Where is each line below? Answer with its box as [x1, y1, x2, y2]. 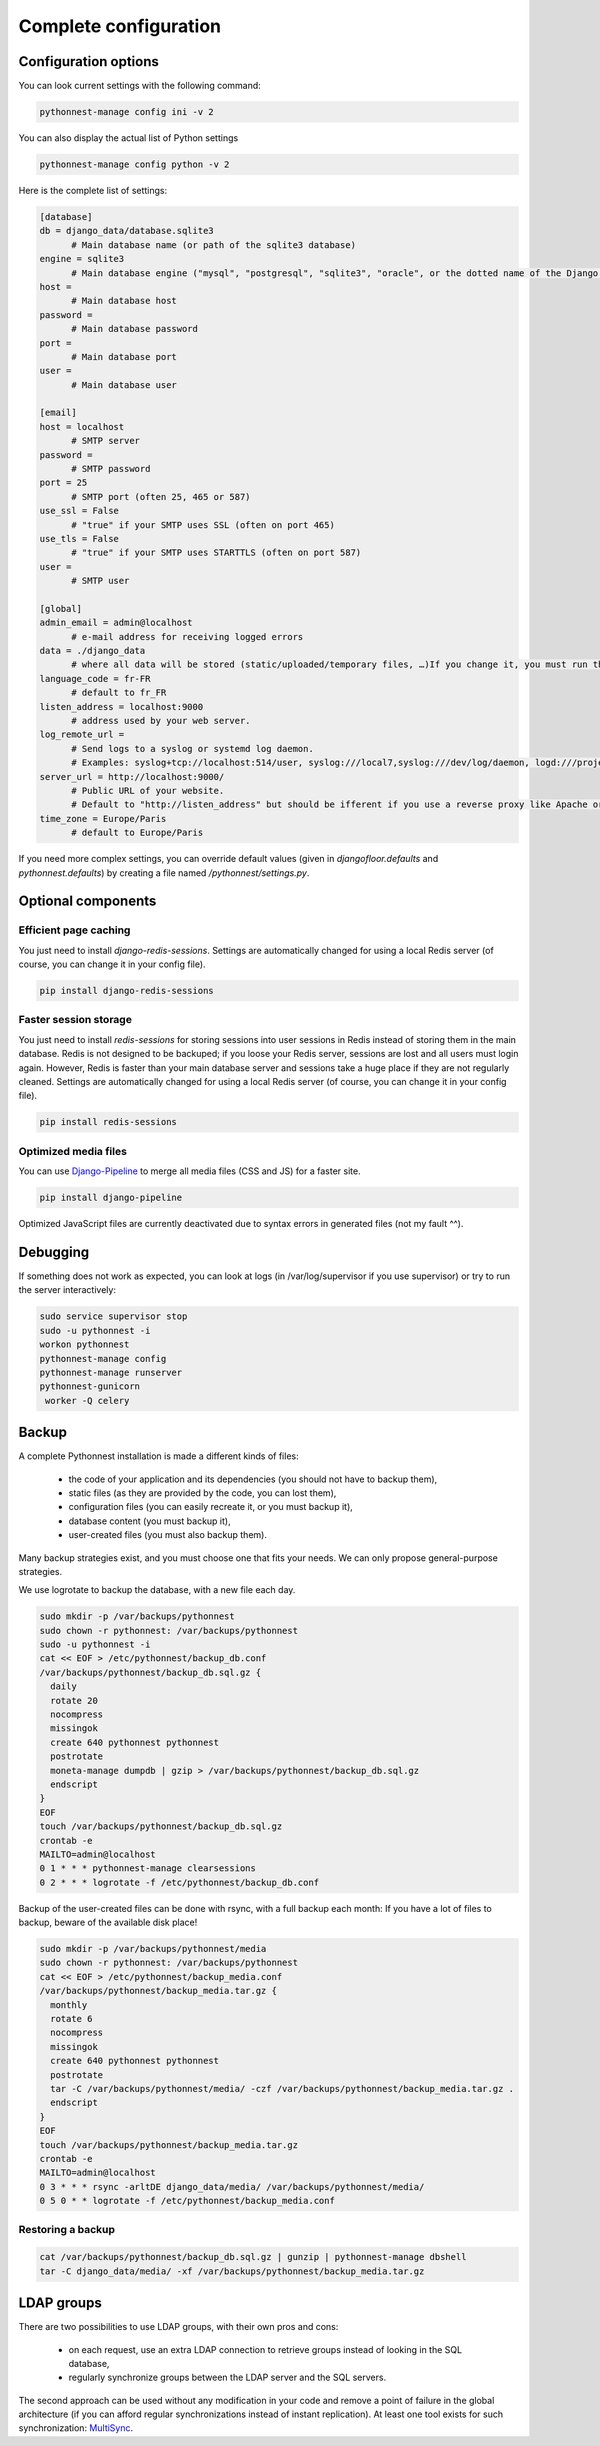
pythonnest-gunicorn [39, 1381, 140, 1392]
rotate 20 [50, 1695, 99, 1706]
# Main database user [71, 379, 177, 390]
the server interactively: [18, 1284, 117, 1296]
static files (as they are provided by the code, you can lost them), [68, 1486, 337, 1499]
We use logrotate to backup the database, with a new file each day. [18, 1584, 296, 1596]
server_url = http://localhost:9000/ [39, 771, 225, 782]
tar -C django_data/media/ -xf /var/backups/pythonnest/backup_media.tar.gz [39, 2265, 425, 2277]
